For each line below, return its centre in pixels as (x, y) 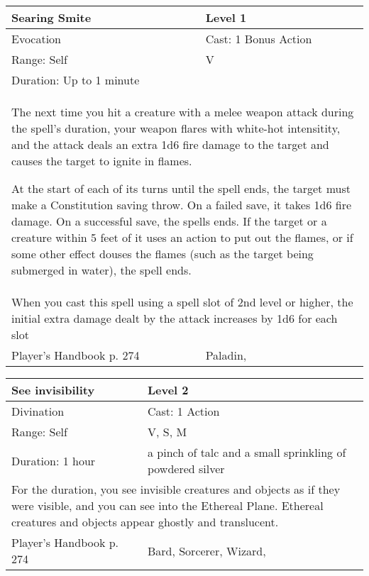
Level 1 (226, 17)
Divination (38, 411)
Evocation (37, 39)
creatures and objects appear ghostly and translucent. (145, 522)
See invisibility (53, 390)
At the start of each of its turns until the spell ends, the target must (181, 188)
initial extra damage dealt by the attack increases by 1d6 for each (175, 318)
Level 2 (168, 390)
